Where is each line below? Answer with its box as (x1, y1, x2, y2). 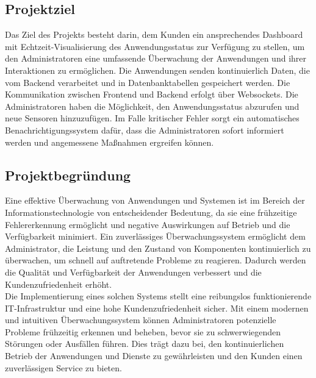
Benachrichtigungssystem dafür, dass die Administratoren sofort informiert (5, 123, 284, 136)
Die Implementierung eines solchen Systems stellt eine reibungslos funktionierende (5, 290, 312, 302)
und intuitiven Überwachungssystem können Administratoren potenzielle (5, 313, 276, 326)
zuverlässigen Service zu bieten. (5, 361, 122, 374)
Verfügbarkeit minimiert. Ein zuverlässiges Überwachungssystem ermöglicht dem (5, 230, 306, 243)
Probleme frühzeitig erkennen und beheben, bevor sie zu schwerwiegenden (5, 325, 281, 338)
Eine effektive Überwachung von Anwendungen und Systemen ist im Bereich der (5, 194, 305, 207)
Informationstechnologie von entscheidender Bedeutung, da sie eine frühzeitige (5, 205, 297, 218)
